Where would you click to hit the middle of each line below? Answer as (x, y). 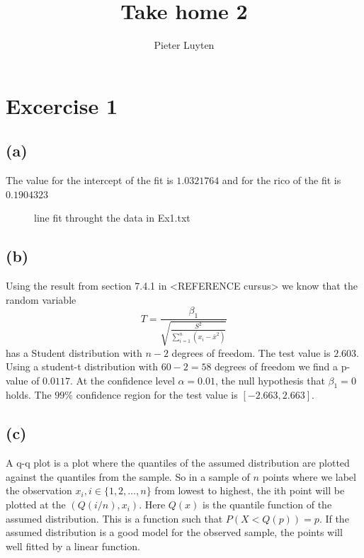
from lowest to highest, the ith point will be (250, 490)
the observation (39, 490)
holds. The (29, 395)
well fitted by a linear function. (73, 546)
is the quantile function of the (267, 505)
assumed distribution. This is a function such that (114, 518)
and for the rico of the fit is (281, 180)
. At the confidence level (123, 380)
